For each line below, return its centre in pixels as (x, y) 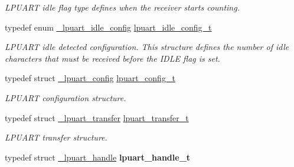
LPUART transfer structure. (56, 137)
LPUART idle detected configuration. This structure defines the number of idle (147, 47)
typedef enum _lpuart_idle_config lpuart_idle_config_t (108, 27)
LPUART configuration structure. (66, 97)
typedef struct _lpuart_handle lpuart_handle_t (98, 157)
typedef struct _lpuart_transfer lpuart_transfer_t (97, 117)
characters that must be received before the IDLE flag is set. (112, 58)
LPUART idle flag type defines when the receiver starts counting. (122, 7)
